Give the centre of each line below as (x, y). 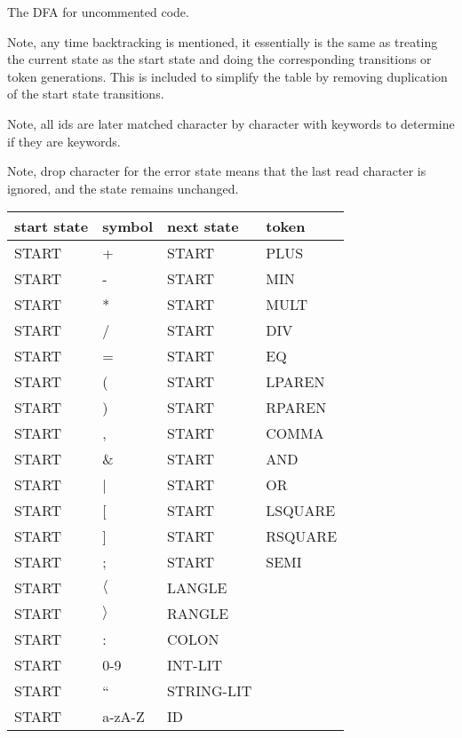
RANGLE (198, 614)
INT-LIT (195, 665)
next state (203, 226)
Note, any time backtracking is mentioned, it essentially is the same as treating (223, 41)
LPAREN (295, 382)
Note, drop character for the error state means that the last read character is (217, 171)
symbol (128, 226)
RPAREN (296, 408)
